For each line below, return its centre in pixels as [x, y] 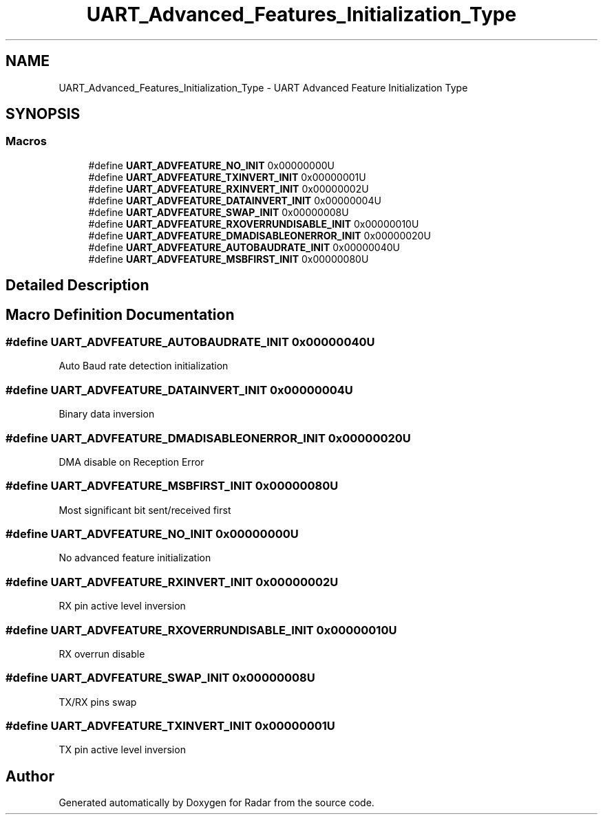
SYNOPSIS [43, 114]
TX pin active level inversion [122, 750]
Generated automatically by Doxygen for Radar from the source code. [216, 803]
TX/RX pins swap [98, 702]
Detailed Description [77, 285]
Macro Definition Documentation [120, 314]
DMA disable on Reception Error [131, 462]
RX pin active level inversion [122, 606]
